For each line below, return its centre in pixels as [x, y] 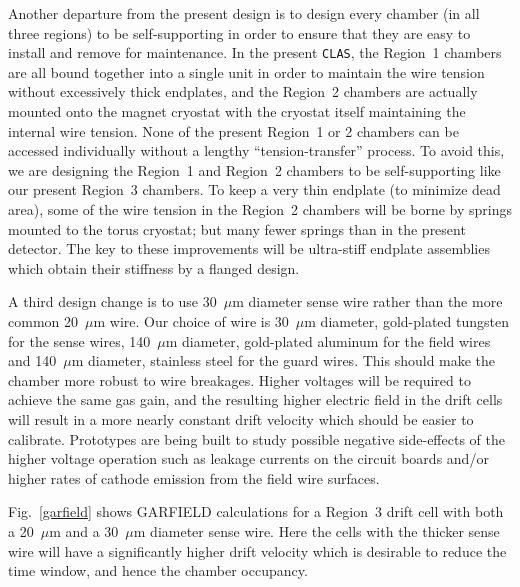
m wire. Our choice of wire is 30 [191, 320]
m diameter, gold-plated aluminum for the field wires [328, 340]
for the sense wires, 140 [79, 340]
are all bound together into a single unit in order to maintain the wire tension [246, 71]
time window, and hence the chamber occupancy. [158, 570]
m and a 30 [84, 530]
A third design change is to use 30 [112, 301]
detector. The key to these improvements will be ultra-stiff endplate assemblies [249, 248]
